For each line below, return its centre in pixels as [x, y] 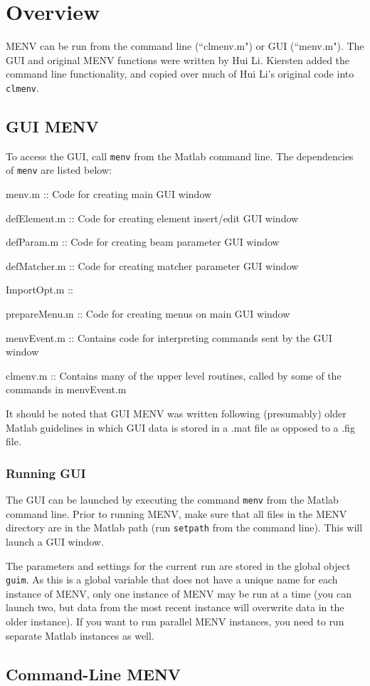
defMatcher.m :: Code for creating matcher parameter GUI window [152, 265]
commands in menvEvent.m [66, 389]
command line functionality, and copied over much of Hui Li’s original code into [180, 74]
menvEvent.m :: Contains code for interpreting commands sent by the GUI [169, 337]
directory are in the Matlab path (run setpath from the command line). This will [184, 528]
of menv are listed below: [59, 170]
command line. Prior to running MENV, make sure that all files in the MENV [176, 513]
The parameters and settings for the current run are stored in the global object [178, 565]
